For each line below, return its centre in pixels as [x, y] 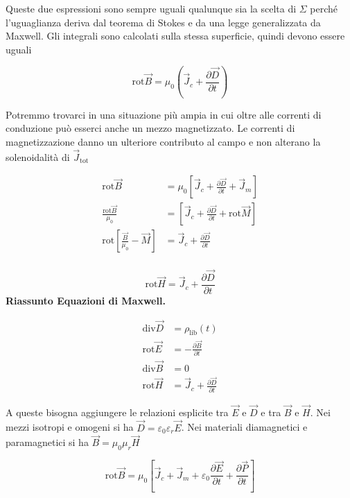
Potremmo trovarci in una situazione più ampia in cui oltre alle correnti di [164, 114]
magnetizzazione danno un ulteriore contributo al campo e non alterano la [163, 141]
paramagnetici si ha [47, 442]
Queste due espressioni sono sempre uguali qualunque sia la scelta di [151, 8]
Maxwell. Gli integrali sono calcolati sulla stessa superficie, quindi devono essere [175, 36]
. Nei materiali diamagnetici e [244, 427]
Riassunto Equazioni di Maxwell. [86, 300]
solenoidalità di [38, 156]
